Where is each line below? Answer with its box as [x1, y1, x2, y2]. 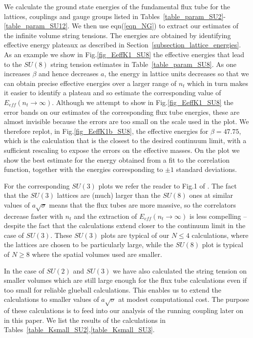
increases [4, 68, 30, 79]
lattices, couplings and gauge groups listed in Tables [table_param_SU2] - [4, 11, 226, 21]
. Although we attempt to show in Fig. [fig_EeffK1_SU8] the [52, 97, 233, 107]
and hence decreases [39, 68, 99, 79]
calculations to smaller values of [4, 294, 99, 304]
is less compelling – [189, 211, 247, 221]
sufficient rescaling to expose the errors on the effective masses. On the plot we [4, 145, 240, 155]
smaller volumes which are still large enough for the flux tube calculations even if [4, 275, 247, 285]
